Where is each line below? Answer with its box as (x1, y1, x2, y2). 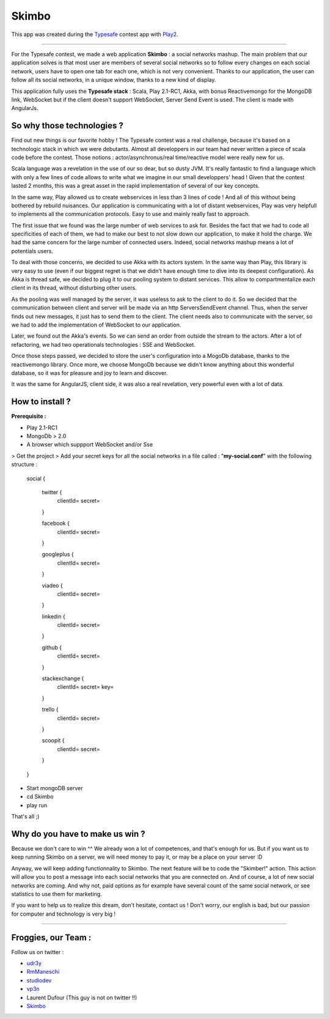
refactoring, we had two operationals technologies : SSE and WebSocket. (11, 341, 196, 348)
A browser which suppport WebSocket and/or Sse (26, 441, 153, 448)
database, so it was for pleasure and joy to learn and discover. (11, 369, 168, 376)
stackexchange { (42, 675, 84, 682)
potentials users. (11, 247, 53, 254)
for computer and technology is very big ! (11, 910, 116, 917)
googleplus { (42, 550, 75, 558)
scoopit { (42, 737, 65, 744)
